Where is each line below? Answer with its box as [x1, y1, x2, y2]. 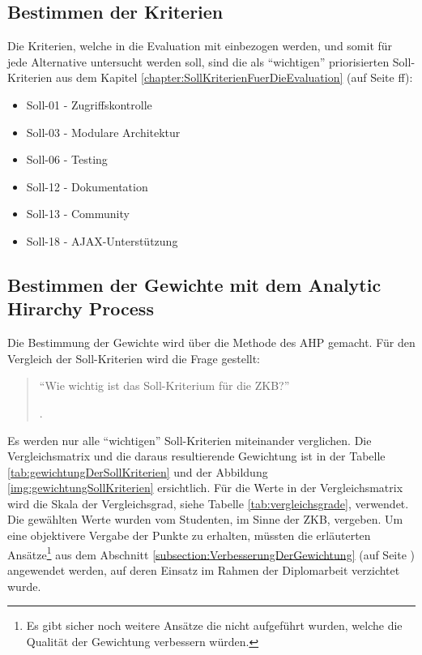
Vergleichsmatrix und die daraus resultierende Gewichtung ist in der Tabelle [7, 447, 386, 464]
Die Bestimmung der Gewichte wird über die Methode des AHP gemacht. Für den [7, 334, 416, 351]
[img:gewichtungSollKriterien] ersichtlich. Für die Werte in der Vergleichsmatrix [7, 479, 403, 496]
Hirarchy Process [7, 296, 154, 321]
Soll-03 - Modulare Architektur [26, 123, 181, 140]
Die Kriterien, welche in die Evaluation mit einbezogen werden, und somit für [7, 37, 393, 54]
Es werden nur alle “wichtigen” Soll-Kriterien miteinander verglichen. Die [7, 431, 372, 448]
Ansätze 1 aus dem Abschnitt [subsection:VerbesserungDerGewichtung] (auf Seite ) [7, 543, 416, 563]
